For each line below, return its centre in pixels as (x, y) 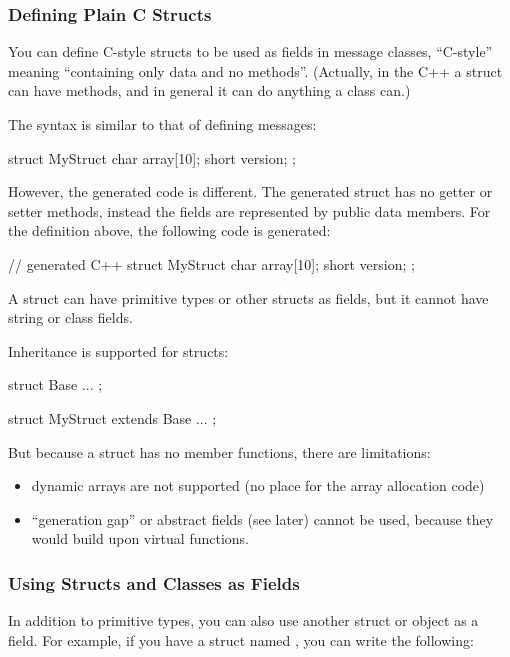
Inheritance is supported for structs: (118, 350)
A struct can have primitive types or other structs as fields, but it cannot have (248, 297)
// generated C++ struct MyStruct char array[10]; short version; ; (211, 263)
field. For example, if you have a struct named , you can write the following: (241, 639)
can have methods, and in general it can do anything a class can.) (209, 90)
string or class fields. (70, 317)
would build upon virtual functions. (140, 538)
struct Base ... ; (55, 384)
